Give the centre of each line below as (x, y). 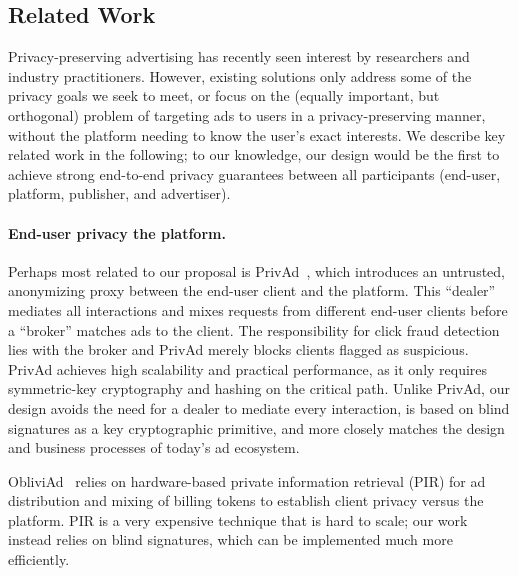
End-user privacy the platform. (117, 232)
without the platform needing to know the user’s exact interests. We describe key (257, 134)
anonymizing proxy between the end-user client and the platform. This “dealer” (252, 290)
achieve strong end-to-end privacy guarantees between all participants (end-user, (254, 173)
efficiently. (39, 559)
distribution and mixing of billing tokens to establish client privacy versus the (246, 500)
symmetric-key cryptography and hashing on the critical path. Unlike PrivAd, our (259, 388)
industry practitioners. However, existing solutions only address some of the (240, 75)
